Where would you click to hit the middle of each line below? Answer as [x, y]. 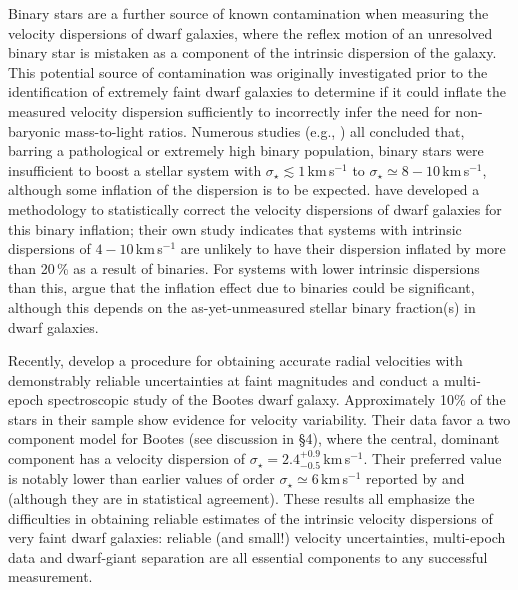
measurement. [50, 576]
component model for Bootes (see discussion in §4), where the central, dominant [254, 438]
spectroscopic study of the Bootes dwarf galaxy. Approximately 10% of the [277, 399]
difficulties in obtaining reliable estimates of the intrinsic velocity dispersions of [250, 517]
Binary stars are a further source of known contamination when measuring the [248, 13]
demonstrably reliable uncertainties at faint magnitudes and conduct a [224, 379]
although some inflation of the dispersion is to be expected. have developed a [244, 189]
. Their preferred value [432, 458]
